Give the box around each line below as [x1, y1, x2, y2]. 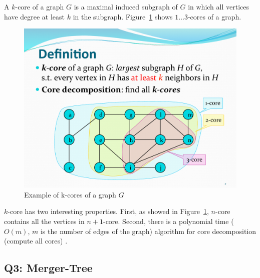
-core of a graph [15, 1, 64, 11]
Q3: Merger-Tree [4, 260, 93, 275]
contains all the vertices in [4, 215, 85, 226]
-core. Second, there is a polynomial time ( [103, 215, 234, 226]
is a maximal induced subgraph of [74, 1, 178, 11]
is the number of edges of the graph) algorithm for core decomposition [40, 225, 256, 236]
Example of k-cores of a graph [24, 189, 116, 199]
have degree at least [4, 11, 65, 21]
